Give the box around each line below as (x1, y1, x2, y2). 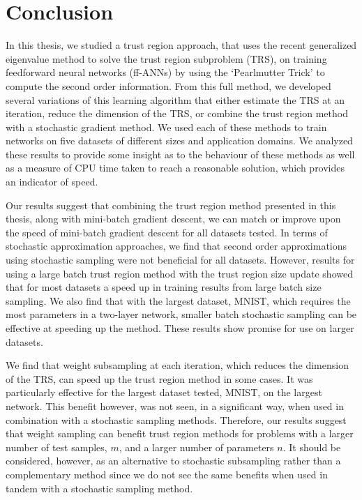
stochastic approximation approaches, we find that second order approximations (6, 238, 347, 253)
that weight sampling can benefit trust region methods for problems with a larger (6, 426, 354, 441)
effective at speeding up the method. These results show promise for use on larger (6, 321, 354, 335)
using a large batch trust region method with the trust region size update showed (6, 266, 353, 280)
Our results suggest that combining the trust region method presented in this (6, 197, 336, 212)
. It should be (282, 439, 341, 454)
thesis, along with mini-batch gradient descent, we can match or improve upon (6, 211, 341, 226)
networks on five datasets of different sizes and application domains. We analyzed (6, 133, 353, 148)
